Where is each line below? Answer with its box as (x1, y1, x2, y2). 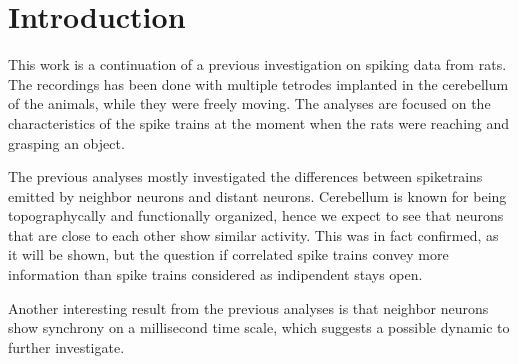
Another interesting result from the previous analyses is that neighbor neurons (8, 297, 489, 318)
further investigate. (8, 336, 125, 357)
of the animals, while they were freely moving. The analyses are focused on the (8, 93, 491, 114)
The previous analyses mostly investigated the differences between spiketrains (8, 166, 483, 187)
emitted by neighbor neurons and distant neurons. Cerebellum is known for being (8, 185, 507, 206)
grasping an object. (8, 132, 125, 153)
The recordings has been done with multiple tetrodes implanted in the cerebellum (8, 73, 509, 94)
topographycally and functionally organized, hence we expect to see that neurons (8, 205, 504, 226)
